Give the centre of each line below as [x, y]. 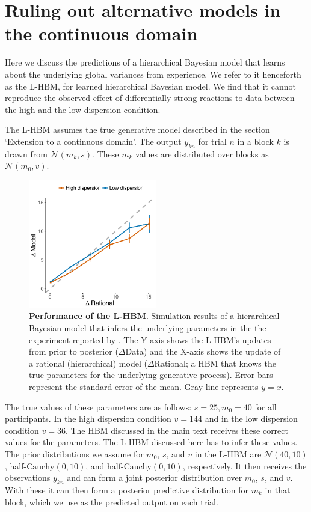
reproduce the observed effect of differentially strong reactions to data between [150, 98]
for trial [212, 141]
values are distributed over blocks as [202, 154]
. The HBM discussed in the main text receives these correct [177, 430]
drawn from [26, 154]
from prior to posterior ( [74, 351]
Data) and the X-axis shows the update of [203, 351]
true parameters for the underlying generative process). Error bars [151, 375]
